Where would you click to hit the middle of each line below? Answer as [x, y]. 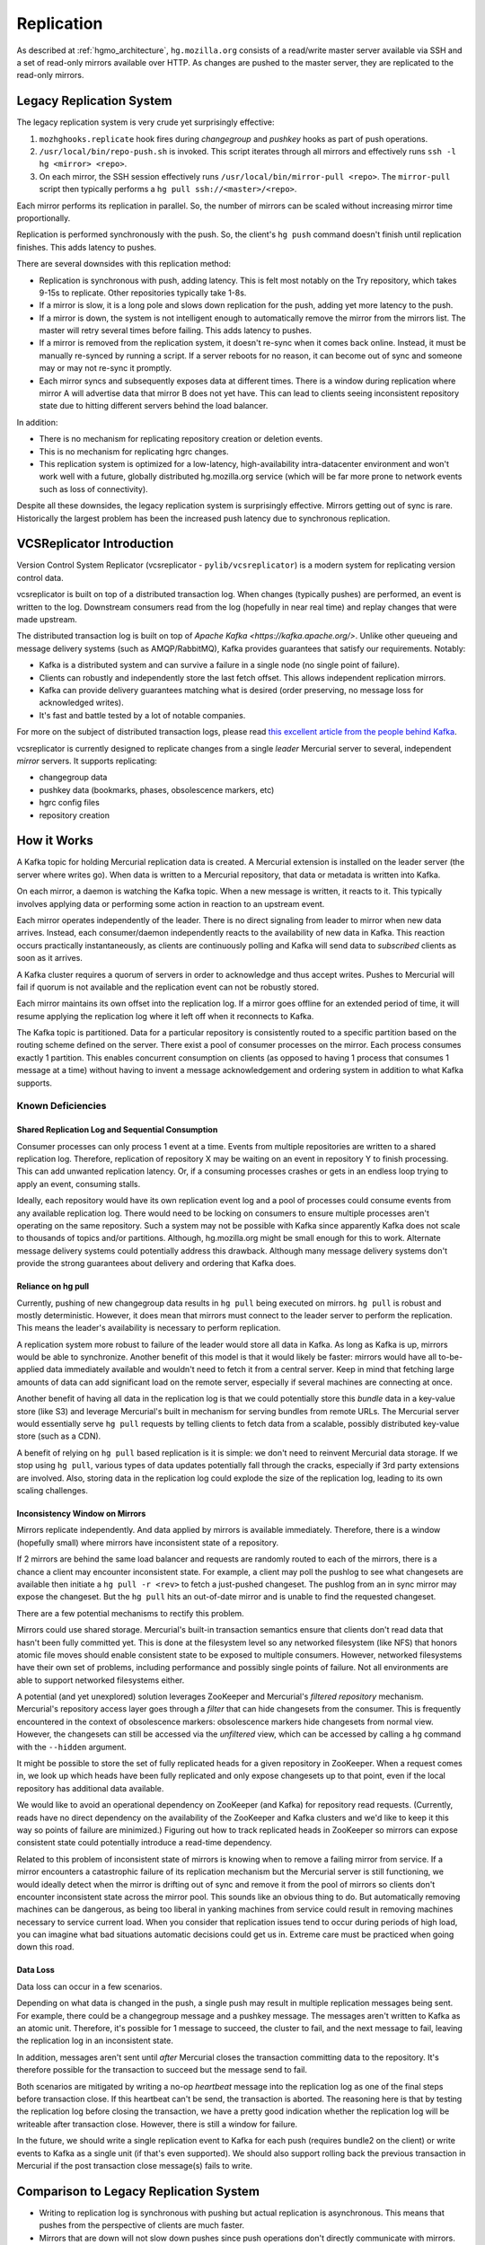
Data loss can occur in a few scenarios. [89, 1986]
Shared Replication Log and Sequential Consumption [117, 1130]
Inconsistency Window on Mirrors [81, 1513]
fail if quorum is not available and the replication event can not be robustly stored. [168, 987]
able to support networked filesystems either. [101, 1680]
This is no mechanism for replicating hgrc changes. [134, 451]
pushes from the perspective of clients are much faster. [142, 2225]
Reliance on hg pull [53, 1286]
